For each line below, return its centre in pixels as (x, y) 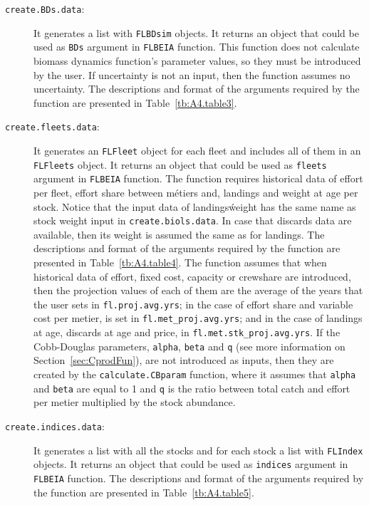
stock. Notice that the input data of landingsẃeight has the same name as (195, 206)
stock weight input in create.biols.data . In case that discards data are (193, 220)
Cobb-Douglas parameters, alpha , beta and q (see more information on (189, 346)
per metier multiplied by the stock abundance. (135, 402)
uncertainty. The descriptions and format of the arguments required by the (197, 89)
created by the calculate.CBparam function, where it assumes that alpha (195, 374)
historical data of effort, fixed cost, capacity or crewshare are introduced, (192, 276)
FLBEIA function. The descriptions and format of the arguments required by (199, 478)
